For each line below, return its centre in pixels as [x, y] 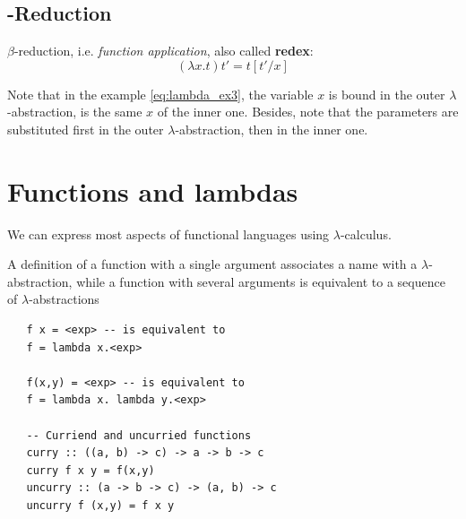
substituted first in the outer [86, 129]
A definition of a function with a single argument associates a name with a [212, 264]
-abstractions [64, 299]
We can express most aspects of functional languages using [168, 234]
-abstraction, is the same [75, 112]
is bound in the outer [387, 94]
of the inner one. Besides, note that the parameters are [308, 112]
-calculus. [366, 234]
